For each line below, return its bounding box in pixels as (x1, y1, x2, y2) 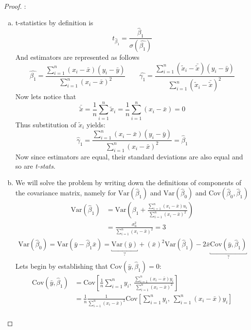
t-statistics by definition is (15, 17, 93, 27)
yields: (87, 119, 106, 129)
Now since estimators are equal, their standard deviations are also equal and (15, 151, 243, 161)
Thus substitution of (15, 119, 76, 129)
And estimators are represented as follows (15, 52, 140, 62)
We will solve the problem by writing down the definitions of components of (15, 177, 242, 187)
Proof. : (4, 1, 26, 11)
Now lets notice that (15, 91, 76, 102)
